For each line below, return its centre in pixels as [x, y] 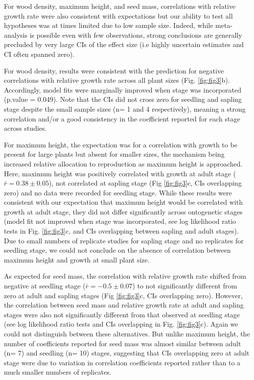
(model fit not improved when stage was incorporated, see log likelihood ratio [120, 221]
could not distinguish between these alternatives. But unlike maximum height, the [127, 333]
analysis [16, 35]
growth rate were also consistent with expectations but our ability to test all [118, 15]
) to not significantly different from [185, 286]
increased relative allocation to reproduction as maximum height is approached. [123, 163]
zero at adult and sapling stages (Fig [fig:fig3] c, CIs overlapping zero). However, [123, 295]
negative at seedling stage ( [45, 286]
